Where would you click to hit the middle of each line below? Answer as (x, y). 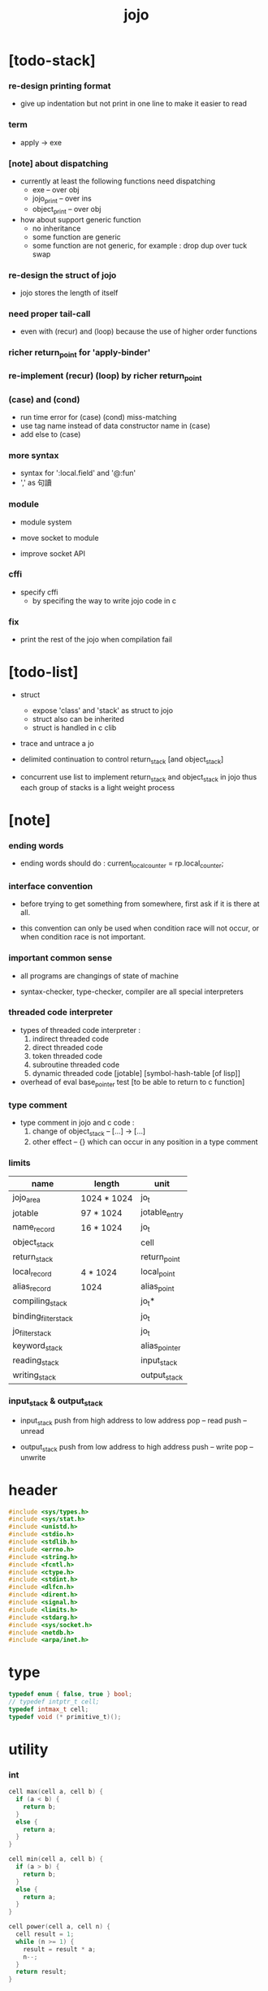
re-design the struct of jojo (63, 275)
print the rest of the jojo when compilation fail (96, 640)
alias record (32, 1287)
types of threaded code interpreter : (80, 1030)
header (33, 1490)
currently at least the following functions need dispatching (118, 181)
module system (46, 522)
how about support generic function (80, 219)
